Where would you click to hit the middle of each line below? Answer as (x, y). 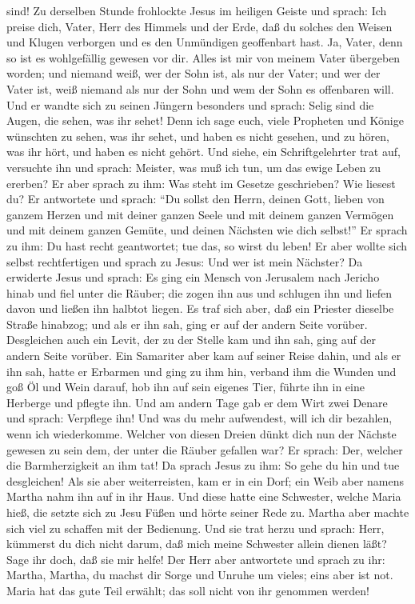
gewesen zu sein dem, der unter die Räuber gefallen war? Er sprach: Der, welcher (205, 449)
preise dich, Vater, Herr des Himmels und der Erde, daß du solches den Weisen (200, 26)
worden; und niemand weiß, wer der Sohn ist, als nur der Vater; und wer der (194, 73)
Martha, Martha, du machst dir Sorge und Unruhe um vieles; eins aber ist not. (200, 575)
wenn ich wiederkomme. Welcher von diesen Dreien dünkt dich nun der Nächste (202, 434)
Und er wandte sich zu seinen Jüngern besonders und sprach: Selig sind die (190, 104)
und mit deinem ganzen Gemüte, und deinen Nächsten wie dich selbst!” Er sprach (207, 230)
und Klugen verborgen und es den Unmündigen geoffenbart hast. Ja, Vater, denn (205, 42)
